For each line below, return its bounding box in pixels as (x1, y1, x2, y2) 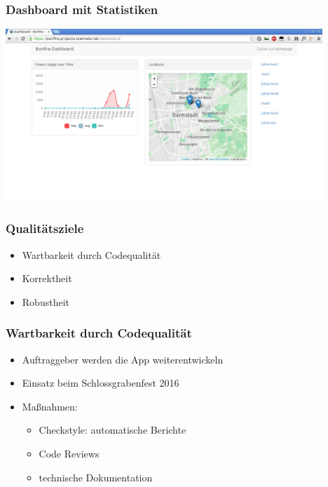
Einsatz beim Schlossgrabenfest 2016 (22, 375, 179, 390)
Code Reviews (39, 446, 100, 461)
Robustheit (22, 294, 69, 309)
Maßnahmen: (22, 399, 78, 413)
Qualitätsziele (6, 220, 84, 237)
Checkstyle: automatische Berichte (39, 422, 186, 437)
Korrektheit (22, 271, 72, 286)
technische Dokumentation (39, 469, 153, 484)
